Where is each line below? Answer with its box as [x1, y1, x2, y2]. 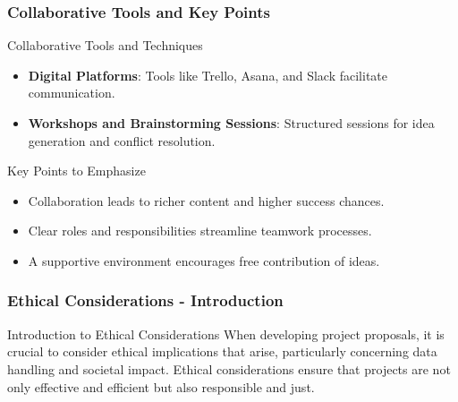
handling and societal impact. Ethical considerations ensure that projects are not [7, 359, 451, 378]
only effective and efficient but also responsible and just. [7, 377, 315, 396]
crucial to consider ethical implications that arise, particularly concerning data [7, 342, 437, 361]
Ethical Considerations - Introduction [7, 289, 284, 312]
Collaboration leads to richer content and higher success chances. [28, 191, 385, 210]
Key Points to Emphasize [7, 161, 146, 180]
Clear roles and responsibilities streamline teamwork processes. [28, 221, 372, 240]
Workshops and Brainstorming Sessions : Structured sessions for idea [28, 114, 435, 132]
